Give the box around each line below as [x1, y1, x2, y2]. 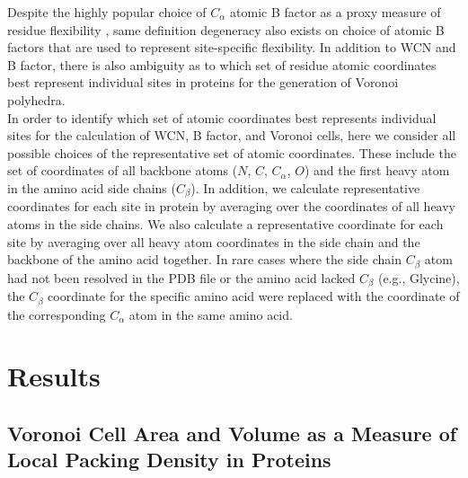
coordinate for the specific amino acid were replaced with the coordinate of [48, 287, 460, 305]
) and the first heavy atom [304, 161, 450, 180]
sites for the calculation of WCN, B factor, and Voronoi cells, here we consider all [7, 126, 456, 145]
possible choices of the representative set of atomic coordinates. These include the [7, 143, 456, 162]
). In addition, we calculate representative [190, 178, 420, 197]
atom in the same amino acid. [128, 305, 293, 323]
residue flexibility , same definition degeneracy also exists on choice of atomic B [7, 20, 445, 39]
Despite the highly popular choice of [7, 3, 207, 21]
